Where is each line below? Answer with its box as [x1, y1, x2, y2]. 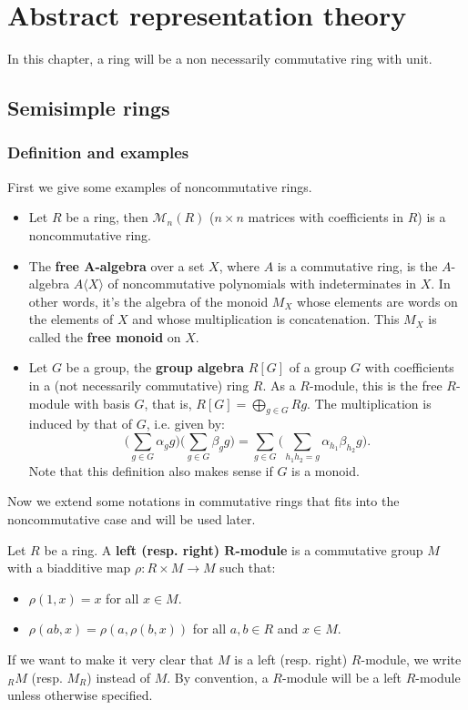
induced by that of [28, 414, 132, 433]
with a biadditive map [7, 558, 131, 577]
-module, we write [361, 649, 462, 668]
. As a [262, 376, 296, 395]
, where [219, 256, 260, 275]
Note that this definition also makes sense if [28, 461, 273, 480]
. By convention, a [167, 667, 269, 686]
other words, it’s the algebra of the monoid [28, 291, 269, 310]
